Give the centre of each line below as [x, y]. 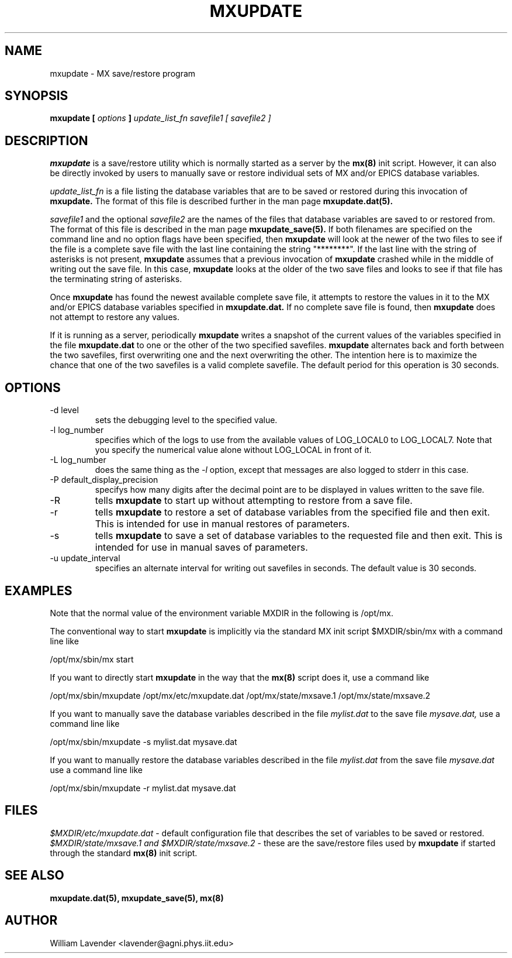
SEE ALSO [34, 875]
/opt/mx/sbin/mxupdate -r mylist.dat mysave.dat [143, 788]
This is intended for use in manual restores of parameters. [222, 524]
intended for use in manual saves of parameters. [201, 547]
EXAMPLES [39, 590]
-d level [64, 410]
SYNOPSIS [37, 96]
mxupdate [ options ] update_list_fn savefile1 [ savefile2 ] [160, 118]
